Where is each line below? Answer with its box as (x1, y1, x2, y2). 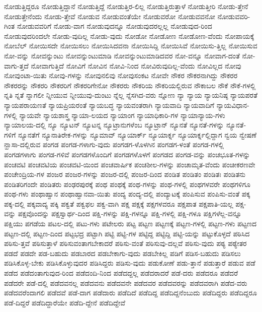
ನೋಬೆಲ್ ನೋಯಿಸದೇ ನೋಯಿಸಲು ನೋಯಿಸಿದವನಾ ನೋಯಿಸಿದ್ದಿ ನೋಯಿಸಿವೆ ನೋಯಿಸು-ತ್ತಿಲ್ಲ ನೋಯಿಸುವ (4, 40, 257, 51)
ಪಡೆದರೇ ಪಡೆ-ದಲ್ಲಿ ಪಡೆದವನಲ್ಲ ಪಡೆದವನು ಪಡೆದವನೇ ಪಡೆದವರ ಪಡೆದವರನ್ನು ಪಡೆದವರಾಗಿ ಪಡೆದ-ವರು (4, 277, 247, 288)
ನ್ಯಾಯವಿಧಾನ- (216, 99, 249, 110)
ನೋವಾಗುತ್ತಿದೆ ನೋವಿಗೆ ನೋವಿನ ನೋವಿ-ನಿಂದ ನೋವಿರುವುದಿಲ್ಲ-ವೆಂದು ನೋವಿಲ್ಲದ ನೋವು (31, 60, 241, 71)
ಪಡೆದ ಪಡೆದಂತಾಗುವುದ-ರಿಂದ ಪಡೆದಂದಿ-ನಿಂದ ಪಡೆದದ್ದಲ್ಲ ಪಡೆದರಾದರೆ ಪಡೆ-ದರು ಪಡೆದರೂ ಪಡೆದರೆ (4, 268, 238, 278)
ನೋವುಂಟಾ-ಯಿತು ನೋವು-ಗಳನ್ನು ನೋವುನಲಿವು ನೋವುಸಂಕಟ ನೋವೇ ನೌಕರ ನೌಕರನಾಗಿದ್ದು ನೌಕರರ (4, 70, 238, 81)
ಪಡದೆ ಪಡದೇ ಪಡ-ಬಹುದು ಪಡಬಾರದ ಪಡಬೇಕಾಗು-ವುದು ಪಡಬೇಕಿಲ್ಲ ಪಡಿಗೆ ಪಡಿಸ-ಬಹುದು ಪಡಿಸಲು (4, 247, 241, 258)
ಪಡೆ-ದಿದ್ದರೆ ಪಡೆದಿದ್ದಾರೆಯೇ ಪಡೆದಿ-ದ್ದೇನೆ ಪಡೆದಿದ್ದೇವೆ (4, 297, 125, 307)
